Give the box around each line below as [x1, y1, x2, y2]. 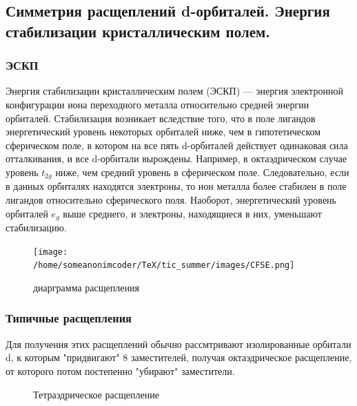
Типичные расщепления [6, 309, 132, 327]
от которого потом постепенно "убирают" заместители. [6, 363, 235, 378]
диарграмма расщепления [33, 280, 139, 294]
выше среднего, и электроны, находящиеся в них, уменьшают [63, 206, 322, 220]
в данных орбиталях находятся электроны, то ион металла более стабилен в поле [6, 179, 347, 193]
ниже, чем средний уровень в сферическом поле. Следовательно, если [55, 164, 349, 179]
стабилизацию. [6, 220, 67, 235]
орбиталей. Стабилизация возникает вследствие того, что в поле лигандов [6, 110, 316, 125]
